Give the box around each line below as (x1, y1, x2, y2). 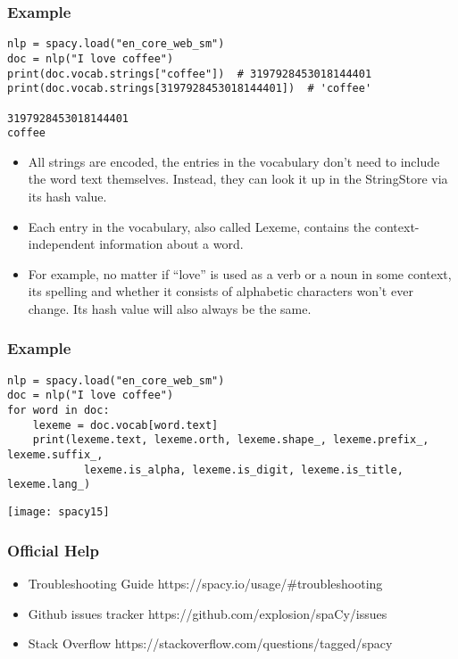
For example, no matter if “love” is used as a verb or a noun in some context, (28, 264, 452, 283)
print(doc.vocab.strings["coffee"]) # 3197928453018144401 (7, 67, 372, 80)
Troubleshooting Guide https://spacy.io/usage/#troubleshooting (28, 573, 383, 592)
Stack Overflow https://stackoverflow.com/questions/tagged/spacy (28, 634, 393, 653)
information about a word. (99, 235, 244, 253)
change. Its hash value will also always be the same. (28, 299, 312, 317)
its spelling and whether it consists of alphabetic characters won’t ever (28, 282, 413, 301)
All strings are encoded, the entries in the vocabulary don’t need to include (28, 152, 440, 170)
